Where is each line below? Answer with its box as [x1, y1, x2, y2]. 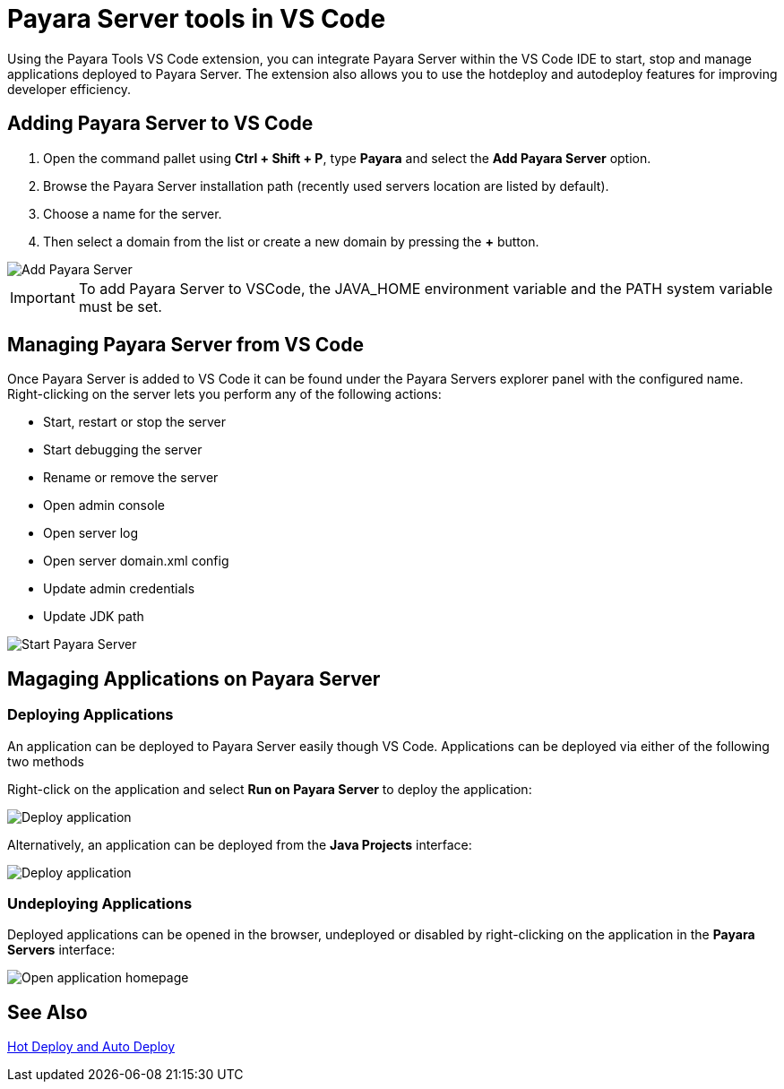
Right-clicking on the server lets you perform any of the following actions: [7, 386, 442, 402]
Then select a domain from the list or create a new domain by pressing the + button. [43, 233, 539, 249]
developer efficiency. [7, 81, 132, 97]
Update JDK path [43, 609, 144, 625]
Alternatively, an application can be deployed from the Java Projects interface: [7, 836, 472, 852]
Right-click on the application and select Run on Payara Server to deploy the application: [7, 781, 532, 797]
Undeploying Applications [7, 895, 193, 913]
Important [10, 288, 75, 307]
